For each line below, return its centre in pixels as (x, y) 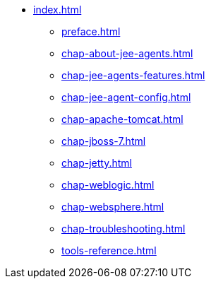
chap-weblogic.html (108, 185)
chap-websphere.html (113, 207)
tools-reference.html (109, 250)
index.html (58, 10)
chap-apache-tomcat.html (122, 119)
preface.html (91, 31)
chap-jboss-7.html (104, 141)
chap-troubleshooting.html (123, 229)
